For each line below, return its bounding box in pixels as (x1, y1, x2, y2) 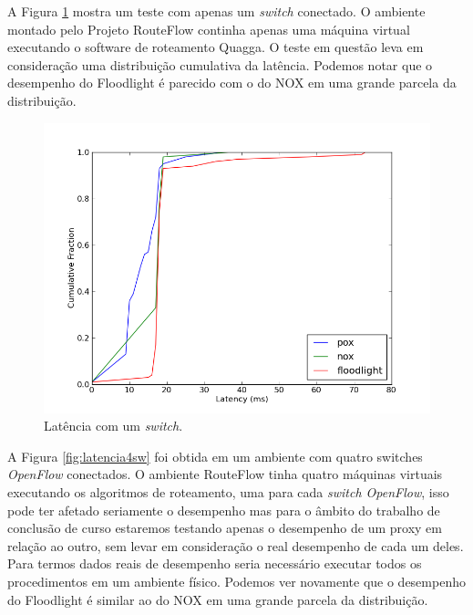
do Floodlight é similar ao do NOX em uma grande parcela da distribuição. (7, 589, 428, 609)
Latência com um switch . (44, 416, 183, 435)
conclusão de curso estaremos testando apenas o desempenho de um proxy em (7, 518, 442, 537)
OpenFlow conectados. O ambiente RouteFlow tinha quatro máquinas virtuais (7, 464, 443, 484)
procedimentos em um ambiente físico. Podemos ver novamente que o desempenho (7, 571, 466, 590)
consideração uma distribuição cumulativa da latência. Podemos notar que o (7, 55, 433, 74)
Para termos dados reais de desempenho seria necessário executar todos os (7, 554, 422, 573)
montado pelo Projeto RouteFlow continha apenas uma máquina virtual (7, 19, 410, 38)
